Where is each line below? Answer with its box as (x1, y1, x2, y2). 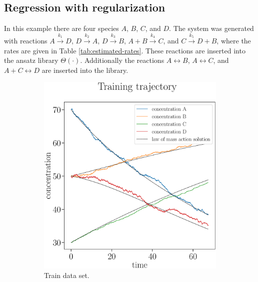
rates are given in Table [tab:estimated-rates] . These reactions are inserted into (4, 45, 245, 55)
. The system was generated (169, 23, 254, 33)
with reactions (4, 35, 47, 45)
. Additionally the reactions (80, 55, 164, 65)
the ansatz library (4, 55, 58, 65)
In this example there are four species (4, 23, 119, 33)
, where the (216, 35, 251, 45)
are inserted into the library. (41, 64, 128, 75)
